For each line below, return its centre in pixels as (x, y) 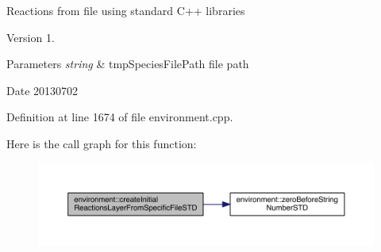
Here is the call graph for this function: (102, 143)
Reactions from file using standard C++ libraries (126, 10)
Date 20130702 (42, 90)
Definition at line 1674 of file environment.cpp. (120, 117)
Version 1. (31, 37)
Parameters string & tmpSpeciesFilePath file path (128, 64)
